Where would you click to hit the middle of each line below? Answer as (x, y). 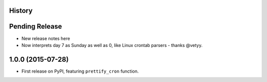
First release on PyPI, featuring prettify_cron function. (80, 71)
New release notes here (46, 38)
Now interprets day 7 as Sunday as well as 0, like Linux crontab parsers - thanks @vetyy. (112, 45)
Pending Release (36, 26)
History (21, 11)
